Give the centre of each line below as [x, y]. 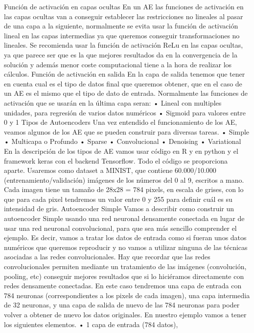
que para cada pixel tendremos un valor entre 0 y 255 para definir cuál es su [118, 199]
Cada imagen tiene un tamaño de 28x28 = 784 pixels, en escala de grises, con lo [124, 189]
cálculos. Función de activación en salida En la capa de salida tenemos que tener [125, 74]
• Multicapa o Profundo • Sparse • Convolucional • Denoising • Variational [123, 141]
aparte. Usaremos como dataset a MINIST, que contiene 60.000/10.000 [110, 170]
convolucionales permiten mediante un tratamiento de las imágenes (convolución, [125, 266]
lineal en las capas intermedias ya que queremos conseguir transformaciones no [122, 35]
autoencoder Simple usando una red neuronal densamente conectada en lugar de [124, 218]
